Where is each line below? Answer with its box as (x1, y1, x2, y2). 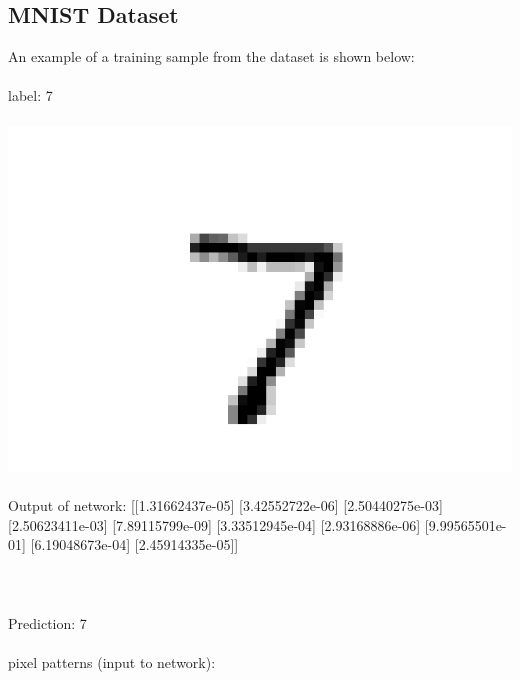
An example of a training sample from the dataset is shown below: (8, 46, 415, 67)
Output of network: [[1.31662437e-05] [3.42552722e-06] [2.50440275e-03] (8, 495, 443, 516)
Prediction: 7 (8, 612, 87, 633)
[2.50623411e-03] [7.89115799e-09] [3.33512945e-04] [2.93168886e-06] (8, 514, 421, 535)
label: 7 (8, 85, 53, 106)
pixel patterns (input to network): (8, 652, 216, 673)
